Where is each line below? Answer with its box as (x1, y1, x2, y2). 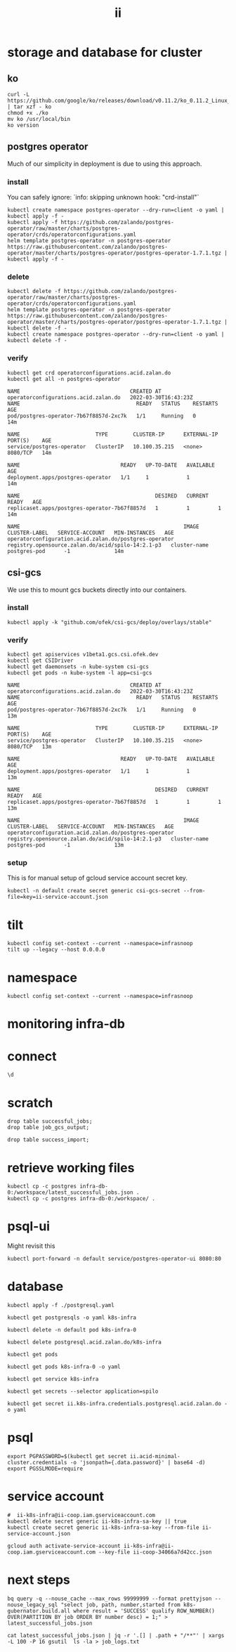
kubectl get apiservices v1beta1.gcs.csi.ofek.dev (7, 651, 159, 658)
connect (7, 1048, 57, 1064)
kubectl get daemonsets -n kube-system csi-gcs (7, 663, 150, 670)
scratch (7, 1095, 53, 1111)
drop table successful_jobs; (7, 1118, 93, 1125)
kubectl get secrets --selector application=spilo (7, 1388, 159, 1396)
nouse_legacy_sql (7, 1601, 58, 1608)
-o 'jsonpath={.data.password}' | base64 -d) (70, 1459, 206, 1466)
